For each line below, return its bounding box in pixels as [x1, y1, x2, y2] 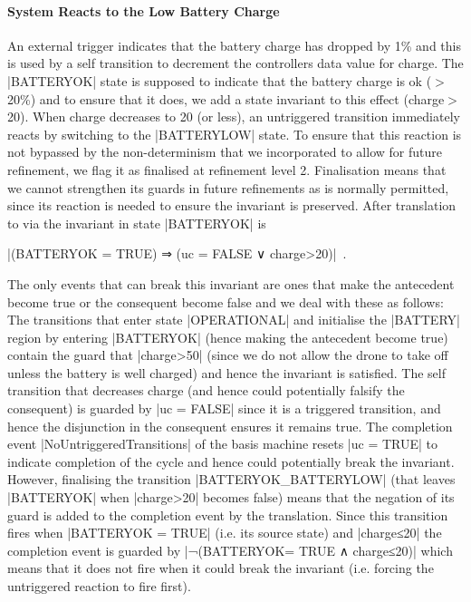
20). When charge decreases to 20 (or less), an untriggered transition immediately [7, 107, 460, 126]
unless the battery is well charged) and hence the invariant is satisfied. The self [7, 363, 447, 382]
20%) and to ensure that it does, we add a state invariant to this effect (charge [7, 89, 445, 108]
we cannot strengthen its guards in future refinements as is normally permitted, [7, 178, 449, 197]
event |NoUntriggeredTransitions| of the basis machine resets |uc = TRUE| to [7, 434, 438, 453]
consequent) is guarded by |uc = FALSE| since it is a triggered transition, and [7, 399, 441, 418]
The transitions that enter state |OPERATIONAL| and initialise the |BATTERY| [7, 310, 460, 329]
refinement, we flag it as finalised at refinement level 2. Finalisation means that [7, 160, 447, 179]
